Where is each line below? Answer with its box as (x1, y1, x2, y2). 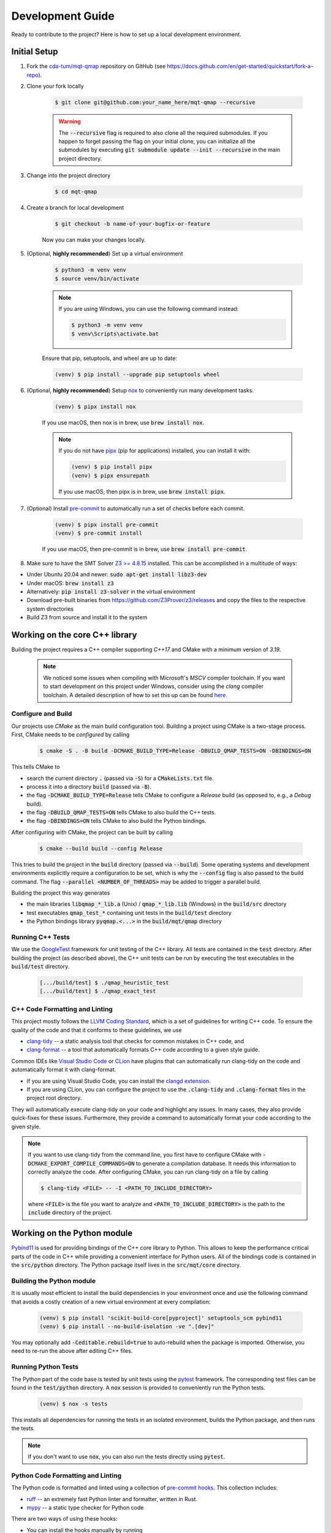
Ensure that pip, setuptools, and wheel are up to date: (42, 354, 177, 362)
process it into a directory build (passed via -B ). (26, 782, 151, 790)
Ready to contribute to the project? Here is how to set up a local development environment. (11, 31, 242, 38)
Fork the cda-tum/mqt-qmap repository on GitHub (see (26, 63, 166, 70)
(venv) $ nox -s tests (39, 1400, 108, 1407)
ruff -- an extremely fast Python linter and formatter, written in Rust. (26, 1495, 198, 1502)
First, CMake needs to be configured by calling (11, 731, 130, 738)
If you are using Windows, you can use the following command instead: (58, 305, 239, 313)
